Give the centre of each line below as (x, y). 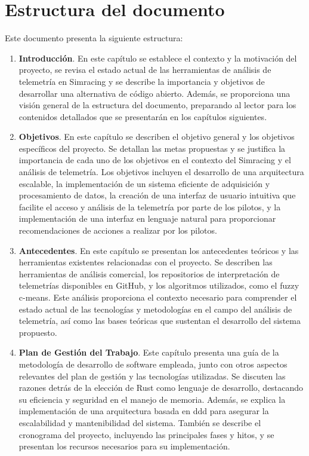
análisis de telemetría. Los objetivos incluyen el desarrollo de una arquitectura (161, 172)
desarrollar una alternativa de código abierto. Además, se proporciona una (154, 93)
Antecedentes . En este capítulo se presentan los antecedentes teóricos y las (159, 250)
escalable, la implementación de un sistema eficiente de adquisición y (144, 183)
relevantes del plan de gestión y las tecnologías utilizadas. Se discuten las (152, 376)
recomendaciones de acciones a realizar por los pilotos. (118, 230)
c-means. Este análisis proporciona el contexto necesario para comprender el (158, 297)
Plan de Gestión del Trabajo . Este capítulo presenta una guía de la (149, 352)
